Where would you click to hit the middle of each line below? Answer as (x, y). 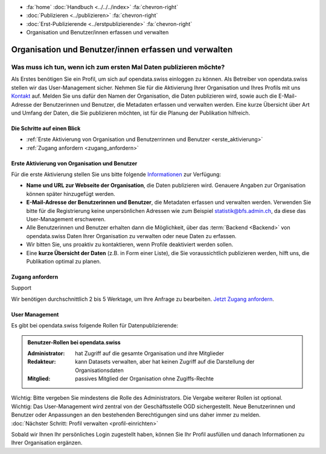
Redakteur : (42, 362)
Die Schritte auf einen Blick (46, 128)
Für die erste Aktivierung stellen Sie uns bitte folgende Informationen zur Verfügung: (116, 174)
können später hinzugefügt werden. (71, 194)
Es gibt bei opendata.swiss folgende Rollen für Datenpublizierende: (95, 326)
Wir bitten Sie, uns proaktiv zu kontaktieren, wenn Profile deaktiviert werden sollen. (130, 245)
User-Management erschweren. (66, 219)
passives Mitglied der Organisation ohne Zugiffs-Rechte (145, 379)
